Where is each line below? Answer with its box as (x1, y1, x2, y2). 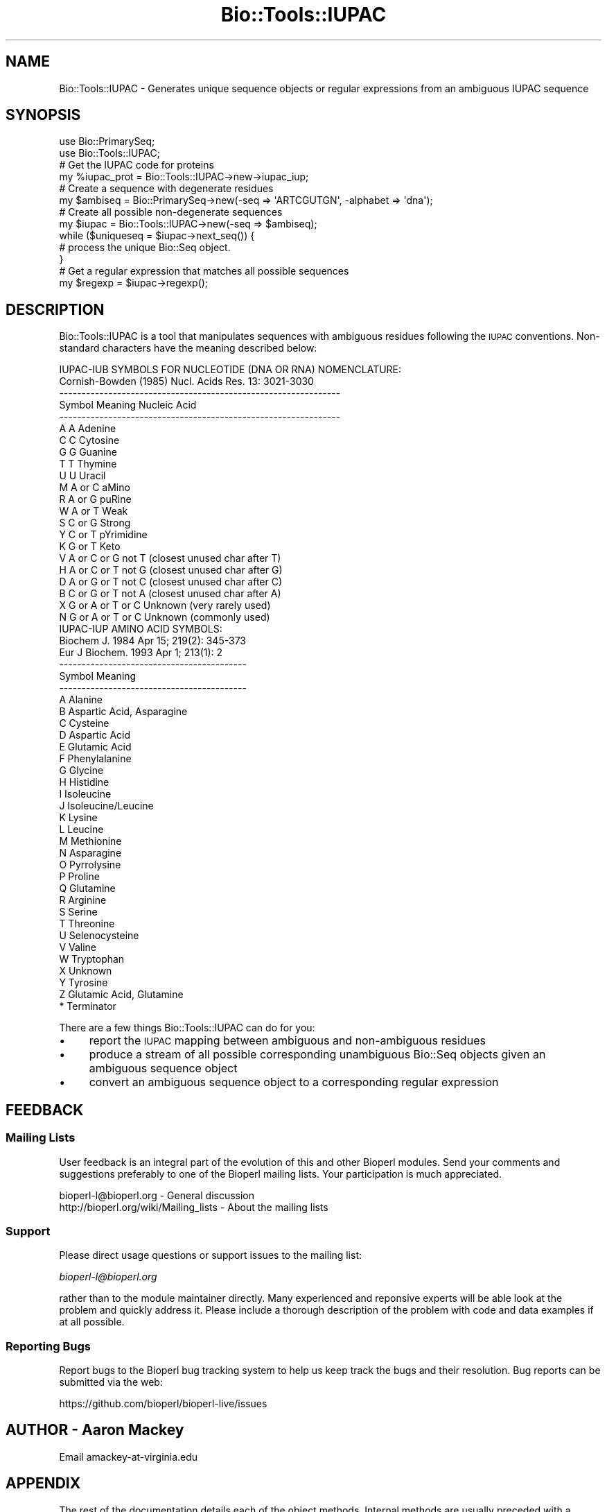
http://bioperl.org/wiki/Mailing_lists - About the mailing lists (59, 1201, 328, 1213)
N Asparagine (59, 847, 122, 859)
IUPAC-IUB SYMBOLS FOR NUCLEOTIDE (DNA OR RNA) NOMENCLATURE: (59, 363, 402, 376)
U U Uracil (59, 470, 106, 482)
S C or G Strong (59, 517, 131, 529)
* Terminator (59, 1000, 116, 1013)
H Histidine (59, 776, 109, 789)
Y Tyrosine (59, 977, 108, 989)
